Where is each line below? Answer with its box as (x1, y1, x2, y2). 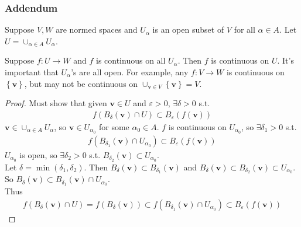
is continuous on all (95, 54, 166, 67)
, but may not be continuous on (24, 77, 138, 89)
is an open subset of (152, 23, 224, 36)
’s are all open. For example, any (71, 66, 189, 78)
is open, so (19, 148, 57, 160)
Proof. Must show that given (5, 97, 107, 109)
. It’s (277, 54, 294, 67)
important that (5, 66, 59, 78)
